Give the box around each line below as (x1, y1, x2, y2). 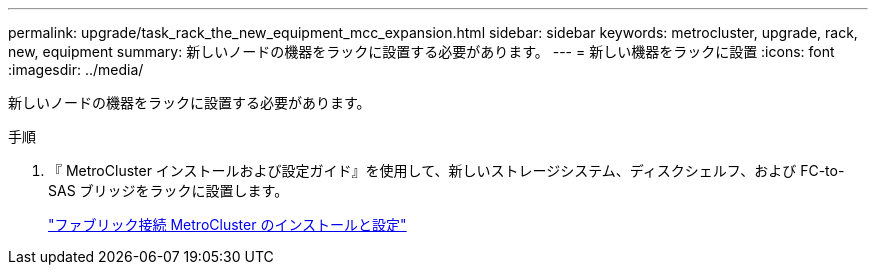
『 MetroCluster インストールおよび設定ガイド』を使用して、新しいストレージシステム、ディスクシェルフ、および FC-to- (48, 162, 845, 179)
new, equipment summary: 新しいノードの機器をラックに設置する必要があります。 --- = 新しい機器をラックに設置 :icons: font (8, 43, 835, 60)
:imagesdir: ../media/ (8, 61, 144, 78)
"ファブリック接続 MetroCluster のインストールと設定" (48, 216, 407, 233)
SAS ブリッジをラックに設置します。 (48, 182, 289, 199)
